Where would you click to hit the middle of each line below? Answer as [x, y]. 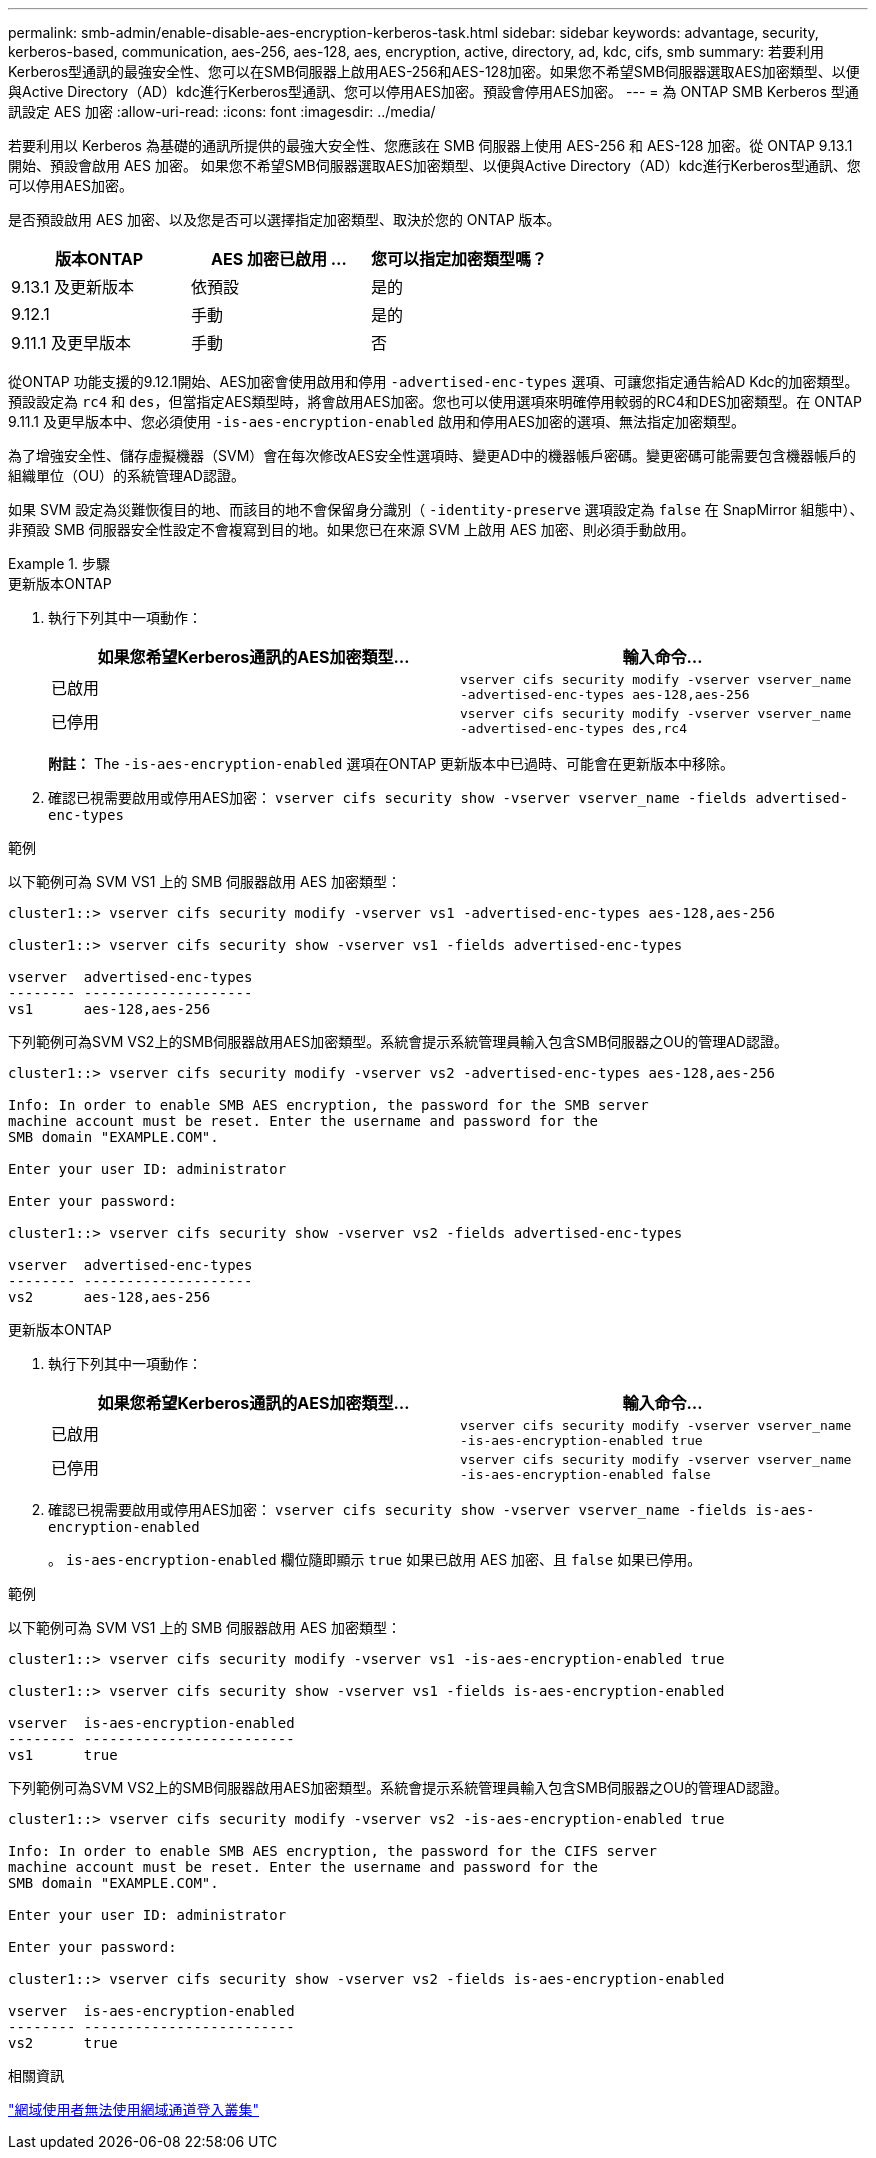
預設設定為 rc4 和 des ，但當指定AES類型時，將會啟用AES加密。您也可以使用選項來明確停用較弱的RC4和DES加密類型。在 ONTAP [435, 401]
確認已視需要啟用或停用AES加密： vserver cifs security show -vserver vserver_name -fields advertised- [448, 797]
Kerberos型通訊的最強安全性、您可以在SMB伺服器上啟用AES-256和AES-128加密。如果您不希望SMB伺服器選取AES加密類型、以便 [434, 71]
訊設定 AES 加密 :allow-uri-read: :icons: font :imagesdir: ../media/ [222, 111]
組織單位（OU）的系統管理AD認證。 [126, 475]
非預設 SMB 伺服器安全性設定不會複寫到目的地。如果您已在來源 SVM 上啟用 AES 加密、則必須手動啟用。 [351, 529]
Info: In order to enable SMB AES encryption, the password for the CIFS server [333, 1851]
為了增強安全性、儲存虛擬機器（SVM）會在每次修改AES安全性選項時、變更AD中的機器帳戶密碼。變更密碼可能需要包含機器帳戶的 [432, 455]
